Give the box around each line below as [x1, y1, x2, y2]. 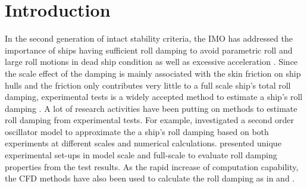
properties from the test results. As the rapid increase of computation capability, [5, 160, 299, 173]
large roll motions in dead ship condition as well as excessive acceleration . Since [5, 55, 298, 68]
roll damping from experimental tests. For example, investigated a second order [5, 114, 295, 126]
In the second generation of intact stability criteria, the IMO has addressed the [5, 32, 293, 45]
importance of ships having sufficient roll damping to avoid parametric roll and [5, 43, 293, 56]
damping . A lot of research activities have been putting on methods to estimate [5, 102, 297, 114]
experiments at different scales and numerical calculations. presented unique [5, 137, 281, 149]
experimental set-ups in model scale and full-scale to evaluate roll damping [5, 149, 277, 161]
